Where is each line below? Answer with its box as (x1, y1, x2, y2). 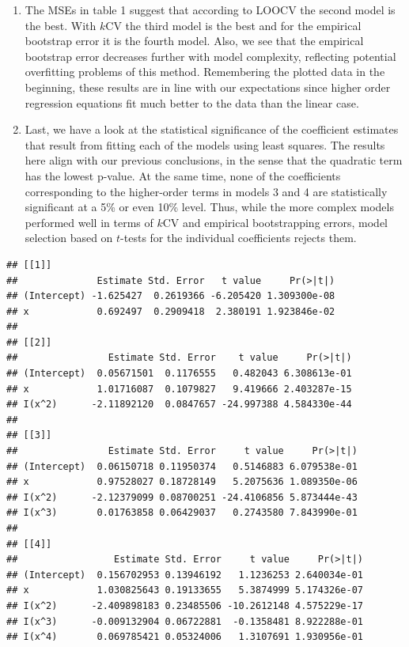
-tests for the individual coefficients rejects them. (120, 229, 357, 246)
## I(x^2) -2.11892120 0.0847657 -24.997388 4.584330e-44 (6, 399, 352, 411)
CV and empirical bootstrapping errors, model (162, 214, 388, 230)
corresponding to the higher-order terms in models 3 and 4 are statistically (25, 183, 388, 199)
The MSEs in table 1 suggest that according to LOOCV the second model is (25, 2, 396, 17)
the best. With (25, 17, 97, 33)
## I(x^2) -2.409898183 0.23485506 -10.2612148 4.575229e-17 (6, 600, 364, 611)
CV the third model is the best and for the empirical (105, 17, 362, 33)
